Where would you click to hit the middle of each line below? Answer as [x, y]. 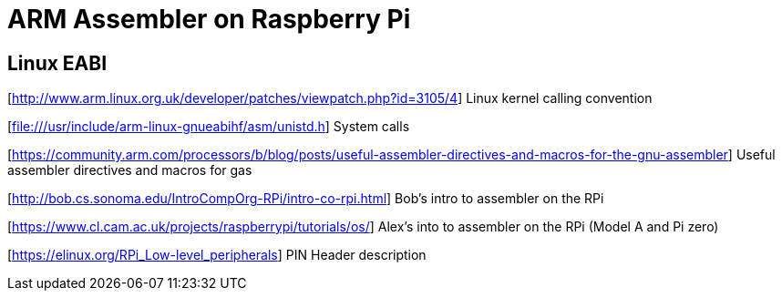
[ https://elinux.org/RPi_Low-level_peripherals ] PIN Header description [217, 255]
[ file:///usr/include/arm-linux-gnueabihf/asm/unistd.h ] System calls [209, 127]
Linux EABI [57, 63]
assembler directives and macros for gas [130, 170]
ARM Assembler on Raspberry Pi [209, 19]
